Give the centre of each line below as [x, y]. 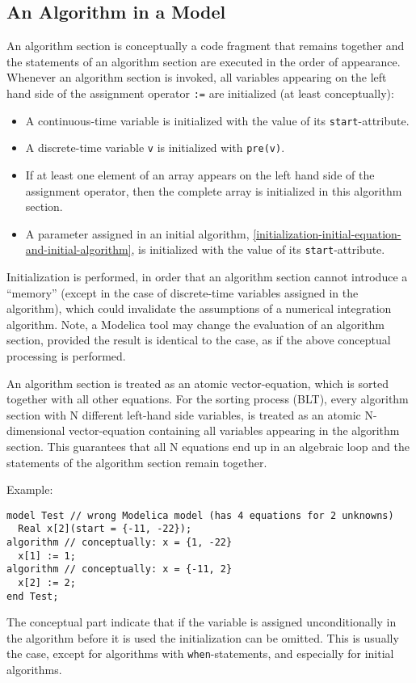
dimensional [36, 430]
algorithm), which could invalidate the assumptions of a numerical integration [199, 308]
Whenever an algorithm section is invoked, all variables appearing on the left [197, 77]
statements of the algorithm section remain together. [137, 462]
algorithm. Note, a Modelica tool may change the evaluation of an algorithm [195, 324]
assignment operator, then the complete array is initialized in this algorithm [214, 190]
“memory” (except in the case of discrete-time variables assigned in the [183, 292]
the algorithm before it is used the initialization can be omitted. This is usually [203, 637]
